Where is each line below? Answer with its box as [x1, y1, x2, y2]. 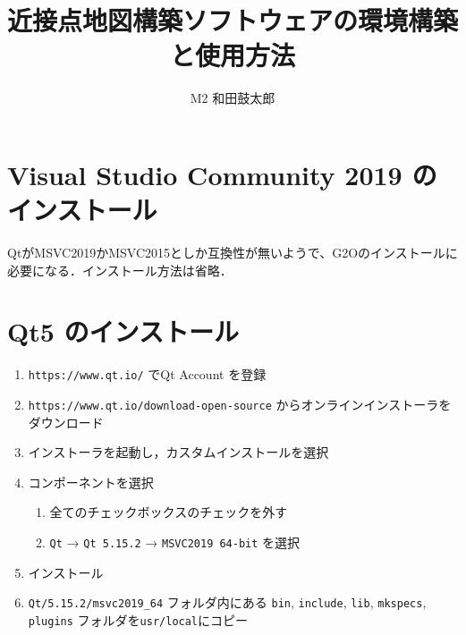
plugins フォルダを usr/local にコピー [28, 610, 249, 629]
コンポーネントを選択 [28, 472, 154, 491]
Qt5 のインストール [7, 313, 239, 350]
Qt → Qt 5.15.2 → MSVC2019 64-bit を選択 [49, 533, 301, 552]
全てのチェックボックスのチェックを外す [49, 503, 288, 521]
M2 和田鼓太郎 [190, 89, 275, 107]
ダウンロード [28, 412, 104, 431]
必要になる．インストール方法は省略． [7, 260, 233, 279]
